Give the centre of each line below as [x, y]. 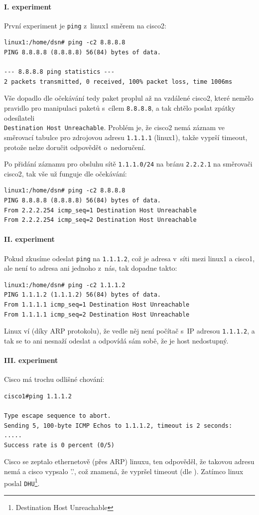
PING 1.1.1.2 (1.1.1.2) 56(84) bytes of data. [82, 295]
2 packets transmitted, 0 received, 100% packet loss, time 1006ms [118, 82]
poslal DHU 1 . [22, 482]
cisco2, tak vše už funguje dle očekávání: [65, 173]
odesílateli [19, 117]
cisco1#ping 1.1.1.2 [38, 396]
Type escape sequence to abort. [58, 416]
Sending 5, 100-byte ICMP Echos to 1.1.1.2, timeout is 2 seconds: [118, 426]
